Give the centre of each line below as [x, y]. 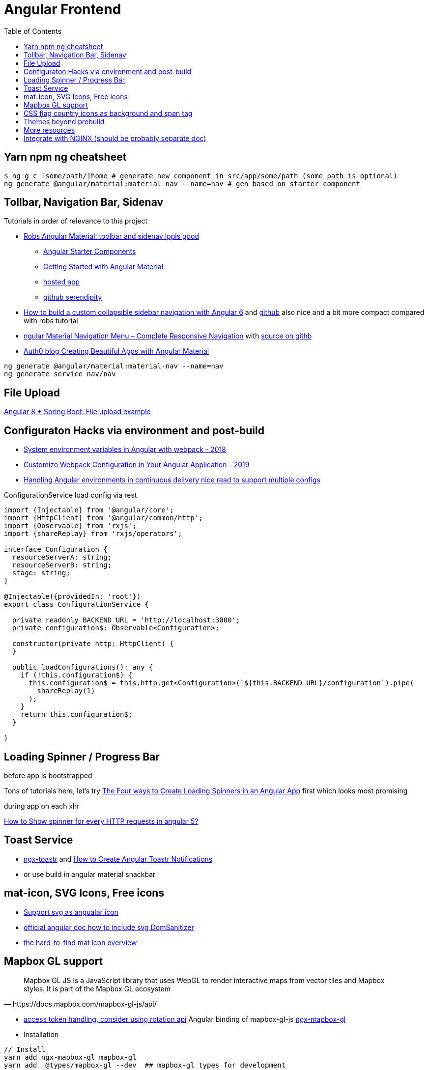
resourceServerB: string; [62, 565]
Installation [41, 1034]
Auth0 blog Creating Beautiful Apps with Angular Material [116, 351]
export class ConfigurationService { [77, 605]
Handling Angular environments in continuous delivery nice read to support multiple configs [172, 480]
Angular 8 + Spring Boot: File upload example [77, 412]
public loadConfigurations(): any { [83, 667]
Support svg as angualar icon [71, 912]
